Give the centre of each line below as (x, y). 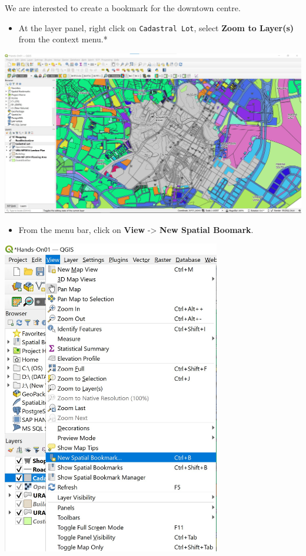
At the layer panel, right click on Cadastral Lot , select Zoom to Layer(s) (156, 27)
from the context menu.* (63, 39)
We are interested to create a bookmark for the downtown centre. (123, 8)
